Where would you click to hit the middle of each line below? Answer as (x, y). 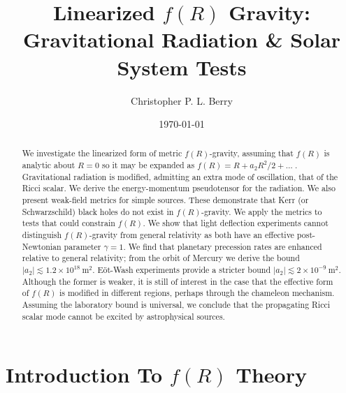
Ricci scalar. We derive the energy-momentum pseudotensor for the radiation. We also (179, 188)
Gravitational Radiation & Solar (182, 39)
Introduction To (84, 375)
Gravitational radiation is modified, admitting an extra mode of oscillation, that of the (180, 176)
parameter (82, 246)
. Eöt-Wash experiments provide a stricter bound (181, 270)
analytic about (49, 165)
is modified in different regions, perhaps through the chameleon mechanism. (197, 293)
